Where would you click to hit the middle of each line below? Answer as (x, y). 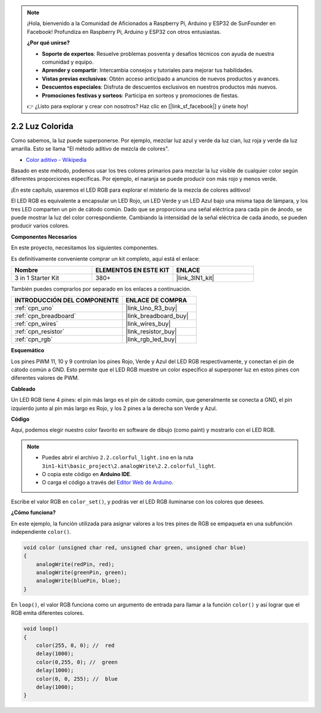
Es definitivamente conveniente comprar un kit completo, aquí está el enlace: (106, 258)
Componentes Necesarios (44, 237)
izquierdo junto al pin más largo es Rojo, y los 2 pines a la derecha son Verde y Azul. (114, 408)
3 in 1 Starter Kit (37, 278)
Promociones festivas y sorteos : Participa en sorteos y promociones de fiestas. (140, 95)
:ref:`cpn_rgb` (34, 339)
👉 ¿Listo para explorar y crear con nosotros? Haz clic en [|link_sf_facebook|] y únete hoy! (138, 106)
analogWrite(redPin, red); (75, 564)
